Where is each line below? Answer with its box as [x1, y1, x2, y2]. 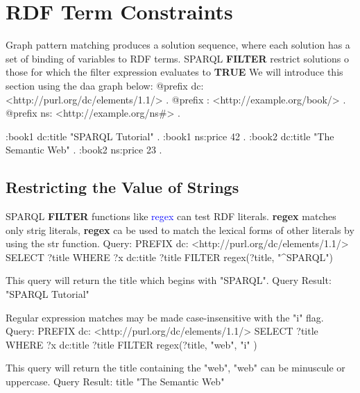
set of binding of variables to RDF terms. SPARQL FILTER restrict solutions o [6, 51, 350, 65]
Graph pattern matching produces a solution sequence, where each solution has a [6, 37, 350, 52]
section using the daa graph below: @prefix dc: [6, 78, 204, 92]
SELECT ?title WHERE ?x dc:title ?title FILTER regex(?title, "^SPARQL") [6, 249, 333, 264]
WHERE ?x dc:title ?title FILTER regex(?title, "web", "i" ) [6, 337, 257, 351]
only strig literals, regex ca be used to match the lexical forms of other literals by [6, 222, 354, 237]
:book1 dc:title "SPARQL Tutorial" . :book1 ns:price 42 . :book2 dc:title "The [6, 128, 334, 143]
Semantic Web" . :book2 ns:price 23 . [6, 142, 162, 157]
